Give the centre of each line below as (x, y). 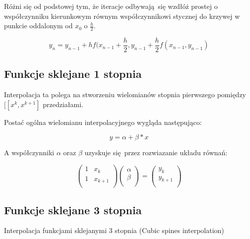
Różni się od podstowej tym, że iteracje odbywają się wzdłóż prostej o (111, 6)
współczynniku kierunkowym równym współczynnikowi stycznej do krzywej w (122, 16)
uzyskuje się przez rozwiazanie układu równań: (156, 152)
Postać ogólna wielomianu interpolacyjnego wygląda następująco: (103, 122)
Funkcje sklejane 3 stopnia (73, 209)
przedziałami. (63, 104)
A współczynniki (29, 152)
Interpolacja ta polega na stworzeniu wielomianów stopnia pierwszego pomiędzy (125, 94)
